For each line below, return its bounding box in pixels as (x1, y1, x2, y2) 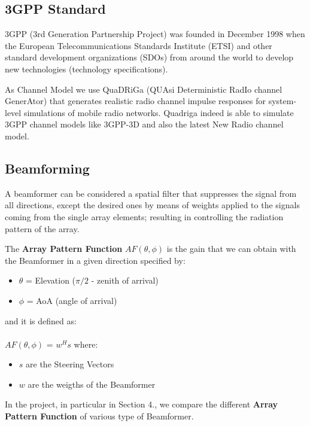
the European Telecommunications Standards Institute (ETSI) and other (5, 39, 272, 51)
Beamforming (5, 159, 90, 177)
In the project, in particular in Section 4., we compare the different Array (5, 398, 278, 410)
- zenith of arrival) (91, 274, 159, 287)
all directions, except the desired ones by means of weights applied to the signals (5, 199, 300, 211)
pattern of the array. (5, 222, 80, 235)
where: (74, 337, 98, 350)
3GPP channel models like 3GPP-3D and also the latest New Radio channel (5, 118, 284, 130)
